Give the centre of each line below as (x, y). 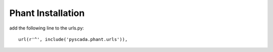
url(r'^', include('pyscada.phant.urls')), (73, 39)
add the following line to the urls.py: (47, 28)
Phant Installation (47, 13)
